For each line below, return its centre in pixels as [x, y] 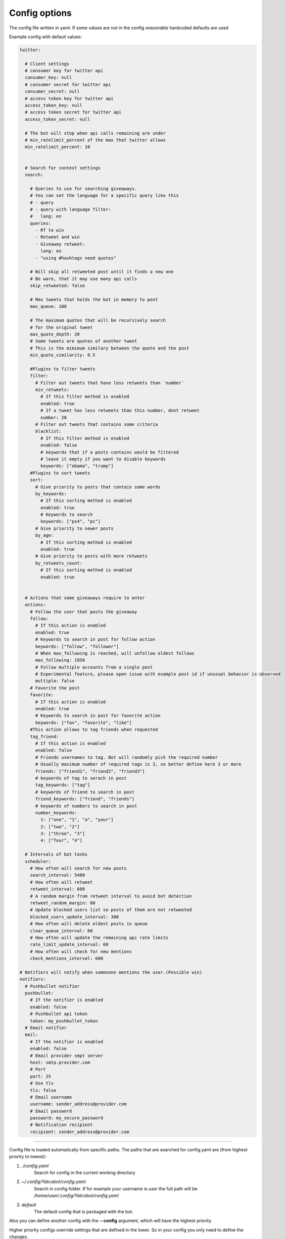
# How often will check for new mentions [81, 951]
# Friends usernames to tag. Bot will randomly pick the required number [127, 757]
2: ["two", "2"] [60, 827]
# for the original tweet [61, 327]
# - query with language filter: [71, 209]
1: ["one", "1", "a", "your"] [77, 820]
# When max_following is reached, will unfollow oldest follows [115, 653]
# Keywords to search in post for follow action [95, 640]
